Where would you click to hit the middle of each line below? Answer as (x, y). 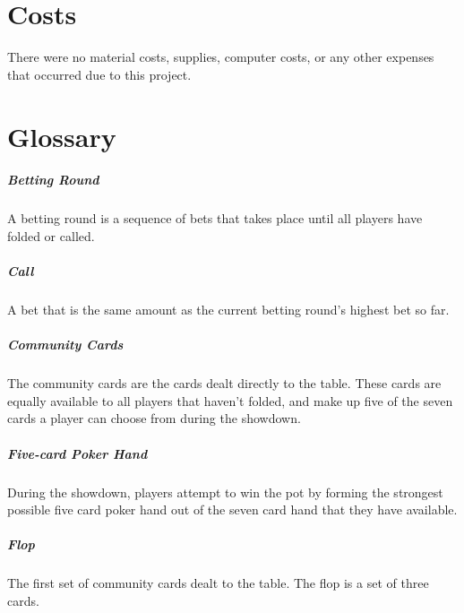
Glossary (62, 136)
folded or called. (51, 235)
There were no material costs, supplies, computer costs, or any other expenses (221, 57)
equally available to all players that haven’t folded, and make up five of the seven (230, 400)
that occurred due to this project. (99, 74)
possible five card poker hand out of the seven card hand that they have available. (232, 509)
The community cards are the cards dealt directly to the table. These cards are (224, 383)
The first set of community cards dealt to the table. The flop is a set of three (218, 583)
